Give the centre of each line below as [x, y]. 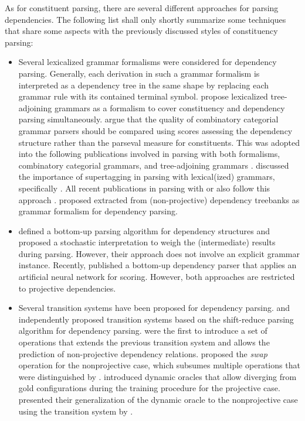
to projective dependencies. [67, 288]
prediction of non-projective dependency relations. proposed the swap [143, 353]
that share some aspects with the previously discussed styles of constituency [141, 31]
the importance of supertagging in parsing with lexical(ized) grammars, [147, 177]
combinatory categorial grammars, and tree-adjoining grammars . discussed [154, 165]
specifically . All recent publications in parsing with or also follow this [144, 188]
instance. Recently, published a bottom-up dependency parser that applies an [157, 265]
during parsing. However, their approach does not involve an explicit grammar [159, 253]
